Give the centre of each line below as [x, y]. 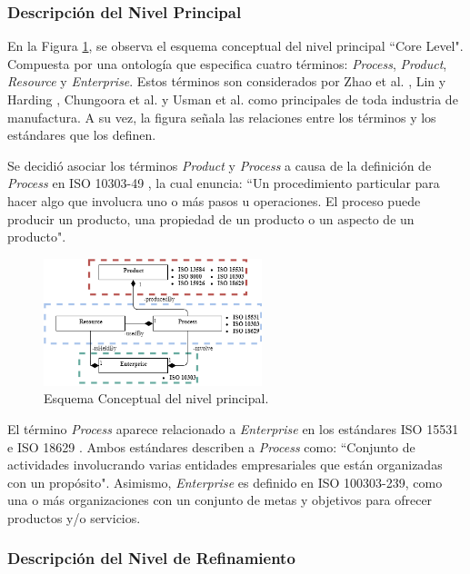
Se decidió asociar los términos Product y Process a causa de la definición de [220, 165]
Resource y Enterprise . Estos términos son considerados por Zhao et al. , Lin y [227, 81]
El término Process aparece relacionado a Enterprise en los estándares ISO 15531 [233, 428]
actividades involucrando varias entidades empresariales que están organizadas [225, 465]
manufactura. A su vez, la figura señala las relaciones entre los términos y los [222, 117]
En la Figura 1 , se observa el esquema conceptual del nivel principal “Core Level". [235, 46]
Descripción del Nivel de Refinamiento [151, 558]
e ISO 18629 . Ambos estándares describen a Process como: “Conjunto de [211, 446]
